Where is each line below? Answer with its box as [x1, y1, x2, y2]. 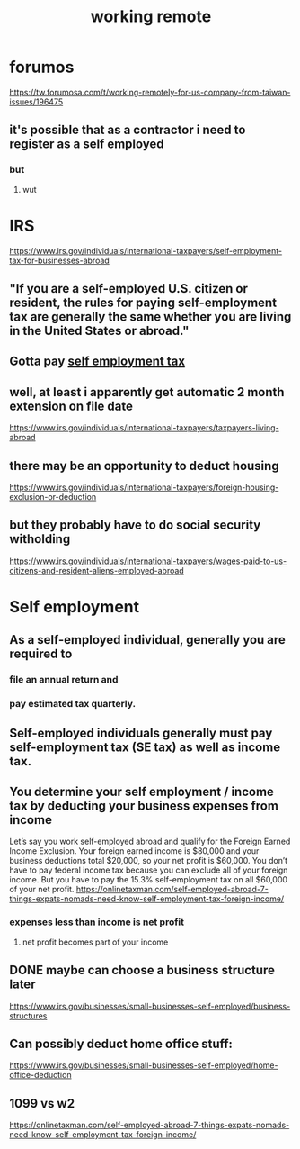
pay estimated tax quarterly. [9, 698, 137, 710]
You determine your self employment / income [9, 783, 274, 799]
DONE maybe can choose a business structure [9, 963, 276, 978]
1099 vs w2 [9, 1096, 75, 1111]
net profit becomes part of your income [22, 936, 169, 947]
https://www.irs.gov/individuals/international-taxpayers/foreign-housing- [9, 482, 279, 493]
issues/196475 [9, 96, 64, 107]
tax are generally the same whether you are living [9, 309, 292, 324]
